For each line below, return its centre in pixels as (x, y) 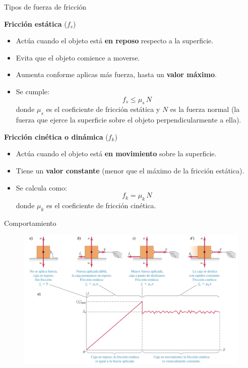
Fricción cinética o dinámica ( (56, 136)
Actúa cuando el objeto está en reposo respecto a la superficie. (115, 41)
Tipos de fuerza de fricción (45, 7)
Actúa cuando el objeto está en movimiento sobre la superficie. (116, 154)
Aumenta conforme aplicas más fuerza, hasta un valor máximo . (116, 74)
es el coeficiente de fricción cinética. (101, 205)
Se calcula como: (41, 187)
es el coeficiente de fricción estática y (103, 109)
